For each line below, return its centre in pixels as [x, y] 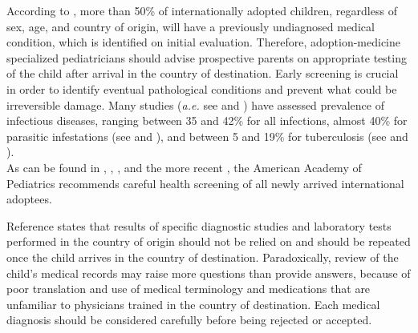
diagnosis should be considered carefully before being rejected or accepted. [189, 320]
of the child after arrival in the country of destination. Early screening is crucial [203, 73]
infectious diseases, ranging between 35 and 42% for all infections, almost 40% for [207, 120]
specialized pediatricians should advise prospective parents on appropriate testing [207, 57]
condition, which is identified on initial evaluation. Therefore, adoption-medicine [203, 42]
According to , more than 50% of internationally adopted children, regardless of [202, 10]
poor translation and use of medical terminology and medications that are [189, 289]
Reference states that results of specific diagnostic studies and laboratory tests [199, 225]
